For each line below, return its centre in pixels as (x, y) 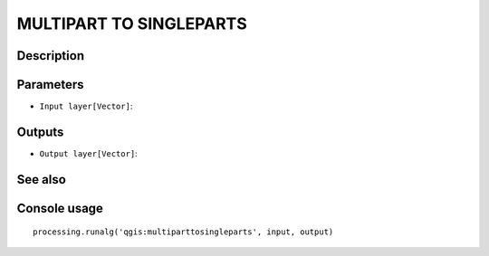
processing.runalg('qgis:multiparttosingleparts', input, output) (183, 232)
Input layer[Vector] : (86, 106)
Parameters (50, 85)
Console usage (60, 208)
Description (51, 56)
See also (42, 180)
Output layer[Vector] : (88, 153)
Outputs (40, 132)
